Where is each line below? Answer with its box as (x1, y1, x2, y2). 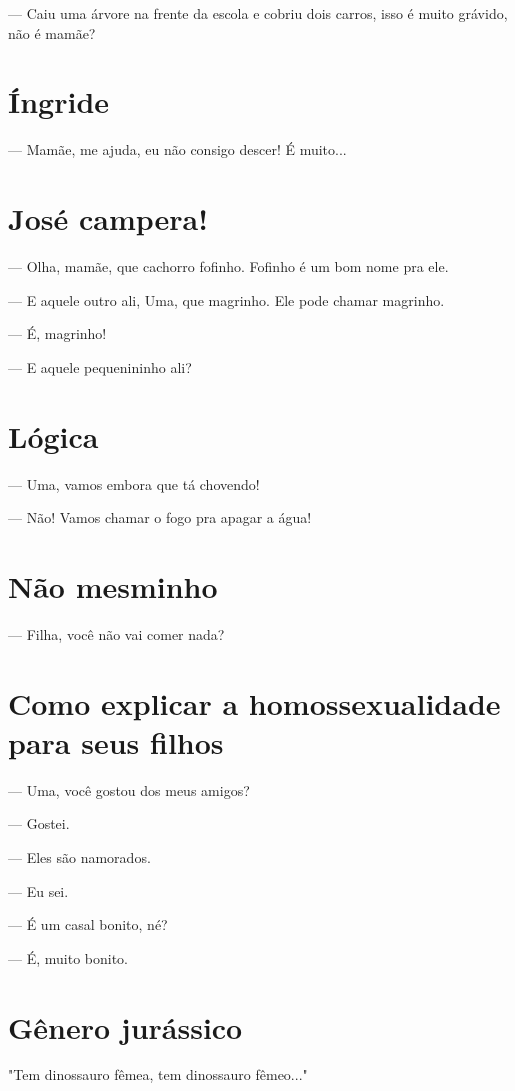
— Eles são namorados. (8, 846, 151, 867)
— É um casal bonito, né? (8, 914, 168, 935)
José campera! (8, 198, 208, 239)
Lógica (8, 415, 99, 456)
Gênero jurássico (8, 1006, 243, 1047)
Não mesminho (8, 565, 218, 606)
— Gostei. (8, 813, 70, 834)
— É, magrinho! (8, 323, 107, 344)
